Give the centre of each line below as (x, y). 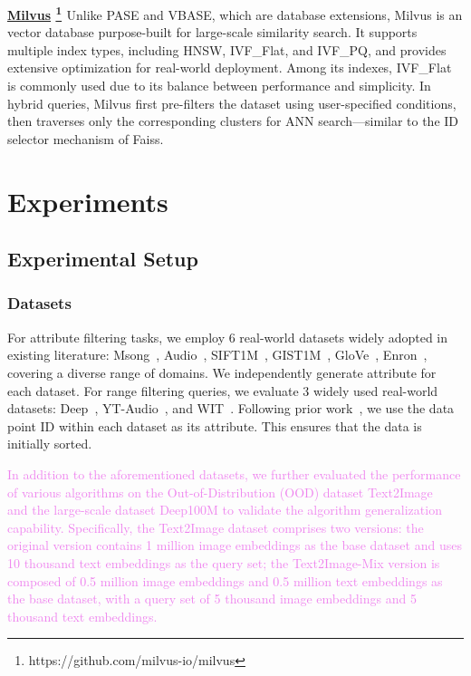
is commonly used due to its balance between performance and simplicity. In (219, 86)
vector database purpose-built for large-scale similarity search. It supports (212, 32)
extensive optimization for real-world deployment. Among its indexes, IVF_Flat (230, 68)
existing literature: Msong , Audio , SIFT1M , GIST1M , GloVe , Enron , (217, 355)
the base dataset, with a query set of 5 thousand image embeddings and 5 (212, 599)
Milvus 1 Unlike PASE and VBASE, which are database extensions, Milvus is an (235, 13)
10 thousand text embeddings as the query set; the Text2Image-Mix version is (224, 562)
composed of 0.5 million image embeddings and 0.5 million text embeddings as (225, 580)
